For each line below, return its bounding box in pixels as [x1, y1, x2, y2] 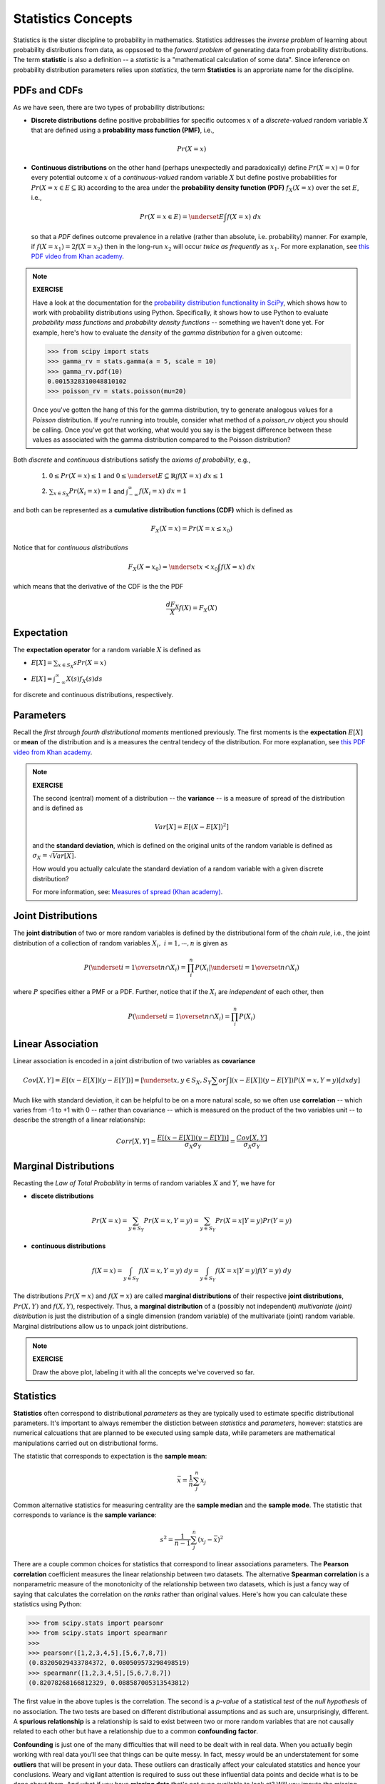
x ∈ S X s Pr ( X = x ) [58, 659, 107, 670]
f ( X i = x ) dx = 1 [138, 487, 187, 497]
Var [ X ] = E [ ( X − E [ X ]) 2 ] [154, 821, 230, 831]
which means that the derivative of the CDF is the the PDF [13, 582, 184, 591]
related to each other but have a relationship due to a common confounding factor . [13, 1727, 259, 1735]
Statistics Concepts [13, 11, 133, 26]
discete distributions [31, 1192, 94, 1200]
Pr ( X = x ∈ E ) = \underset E [139, 213, 225, 221]
